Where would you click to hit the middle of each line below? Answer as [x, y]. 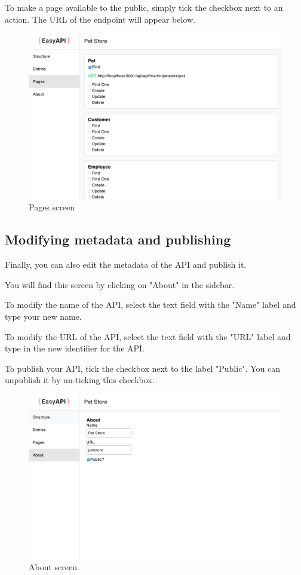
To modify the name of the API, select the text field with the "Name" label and [150, 305]
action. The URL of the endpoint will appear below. [100, 19]
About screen [53, 566]
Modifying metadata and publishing [118, 239]
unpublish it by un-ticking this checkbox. [80, 380]
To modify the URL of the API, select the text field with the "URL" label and [148, 336]
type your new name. [43, 316]
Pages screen [52, 207]
